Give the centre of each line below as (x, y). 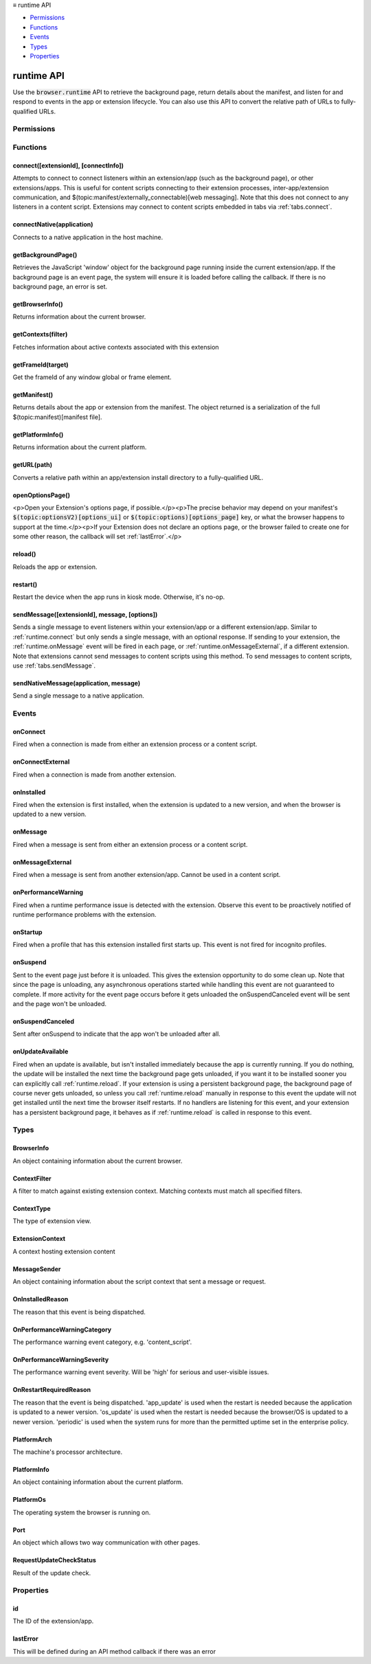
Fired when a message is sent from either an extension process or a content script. (130, 844)
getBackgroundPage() (45, 255)
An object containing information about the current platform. (98, 1482)
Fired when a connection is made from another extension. (94, 774)
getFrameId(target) (41, 365)
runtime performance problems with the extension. (85, 914)
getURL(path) (33, 465)
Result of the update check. (52, 1573)
